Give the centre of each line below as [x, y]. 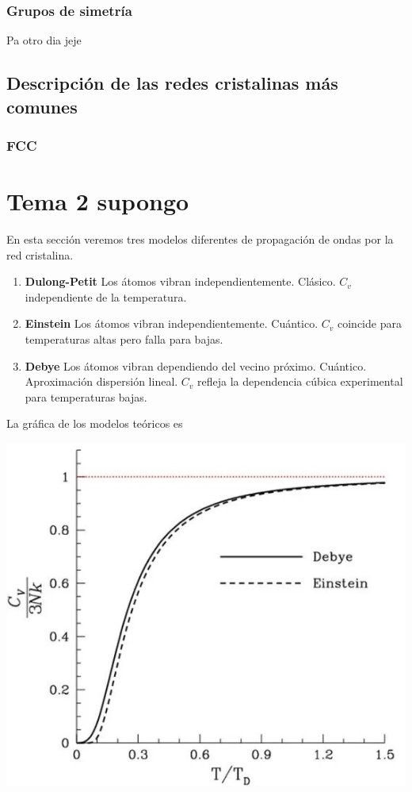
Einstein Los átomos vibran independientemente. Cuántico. [172, 323]
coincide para [369, 323]
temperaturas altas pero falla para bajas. [124, 338]
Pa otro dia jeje [44, 40]
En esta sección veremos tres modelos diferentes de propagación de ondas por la [200, 238]
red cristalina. [40, 254]
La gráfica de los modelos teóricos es [95, 423]
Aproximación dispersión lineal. [101, 381]
